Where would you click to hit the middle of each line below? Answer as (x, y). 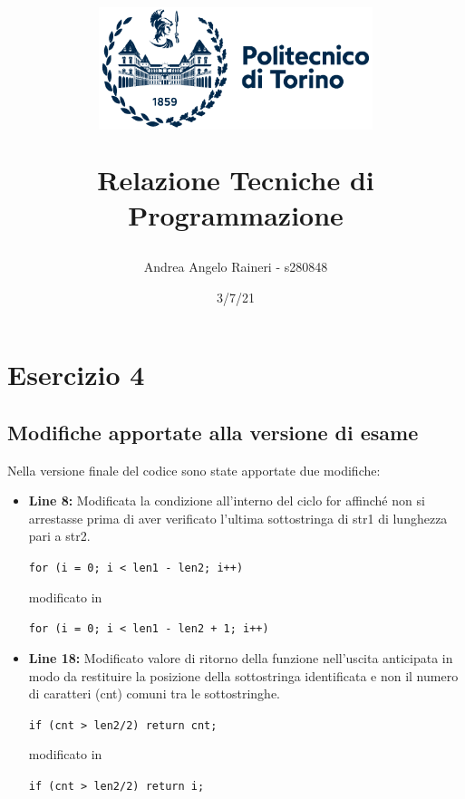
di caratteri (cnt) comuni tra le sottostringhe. (154, 693)
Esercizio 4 (76, 375)
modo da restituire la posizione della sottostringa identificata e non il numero (243, 675)
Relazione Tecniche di (236, 179)
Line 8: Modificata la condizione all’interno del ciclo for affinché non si (227, 501)
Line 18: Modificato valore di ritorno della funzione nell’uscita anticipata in (241, 657)
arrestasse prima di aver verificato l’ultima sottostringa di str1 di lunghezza (238, 518)
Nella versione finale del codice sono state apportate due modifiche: (194, 470)
